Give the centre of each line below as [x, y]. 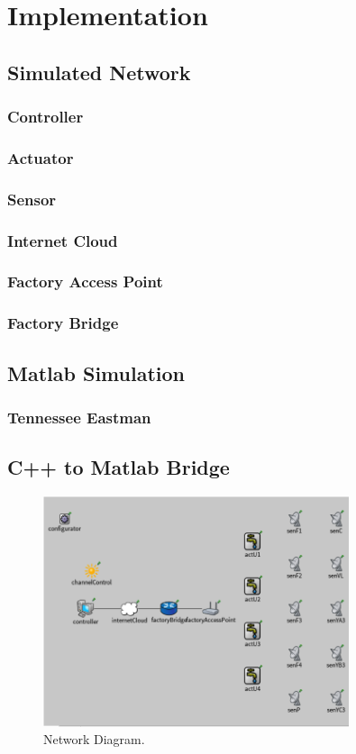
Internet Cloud [63, 240]
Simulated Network [99, 72]
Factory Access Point [85, 282]
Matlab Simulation [96, 372]
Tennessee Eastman [79, 417]
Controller [46, 117]
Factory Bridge [63, 323]
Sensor [32, 199]
